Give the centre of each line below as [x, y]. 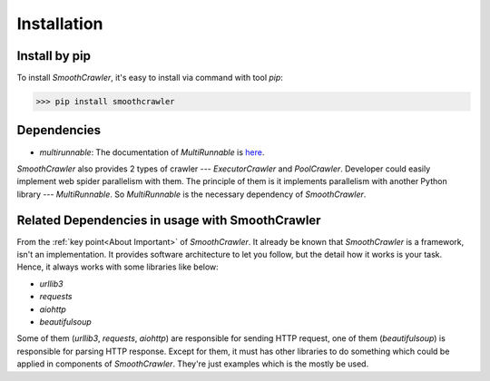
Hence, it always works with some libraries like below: [118, 267]
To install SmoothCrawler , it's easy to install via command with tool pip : [150, 78]
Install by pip [54, 56]
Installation [60, 24]
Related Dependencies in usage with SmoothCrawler [169, 220]
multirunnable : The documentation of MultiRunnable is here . [152, 152]
